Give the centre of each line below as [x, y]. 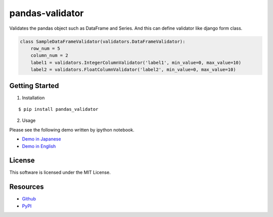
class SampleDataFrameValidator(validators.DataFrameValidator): [103, 41]
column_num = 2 [49, 56]
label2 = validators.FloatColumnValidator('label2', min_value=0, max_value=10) [133, 70]
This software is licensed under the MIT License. [60, 172]
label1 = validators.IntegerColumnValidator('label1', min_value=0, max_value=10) [136, 62]
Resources [27, 187]
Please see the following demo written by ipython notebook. [72, 130]
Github [29, 199]
